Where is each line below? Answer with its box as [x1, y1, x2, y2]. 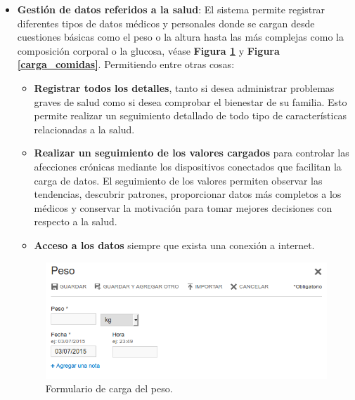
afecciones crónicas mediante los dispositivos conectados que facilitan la [34, 159, 342, 173]
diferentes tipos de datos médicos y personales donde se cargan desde [17, 15, 315, 30]
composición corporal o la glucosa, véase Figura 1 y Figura [17, 43, 280, 58]
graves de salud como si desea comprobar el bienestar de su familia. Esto [34, 94, 347, 109]
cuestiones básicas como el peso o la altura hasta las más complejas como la [17, 29, 344, 44]
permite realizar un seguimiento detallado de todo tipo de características [34, 108, 347, 123]
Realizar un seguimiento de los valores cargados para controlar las [34, 145, 349, 160]
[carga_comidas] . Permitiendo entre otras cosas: [17, 57, 235, 72]
